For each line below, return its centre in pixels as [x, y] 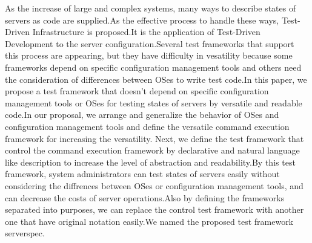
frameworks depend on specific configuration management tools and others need [153, 67]
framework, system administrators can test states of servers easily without [142, 174]
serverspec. [25, 233]
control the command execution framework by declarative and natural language [152, 150]
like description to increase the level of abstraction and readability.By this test [150, 162]
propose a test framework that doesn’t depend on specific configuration [137, 91]
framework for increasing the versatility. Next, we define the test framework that [154, 138]
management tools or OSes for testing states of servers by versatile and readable [154, 102]
